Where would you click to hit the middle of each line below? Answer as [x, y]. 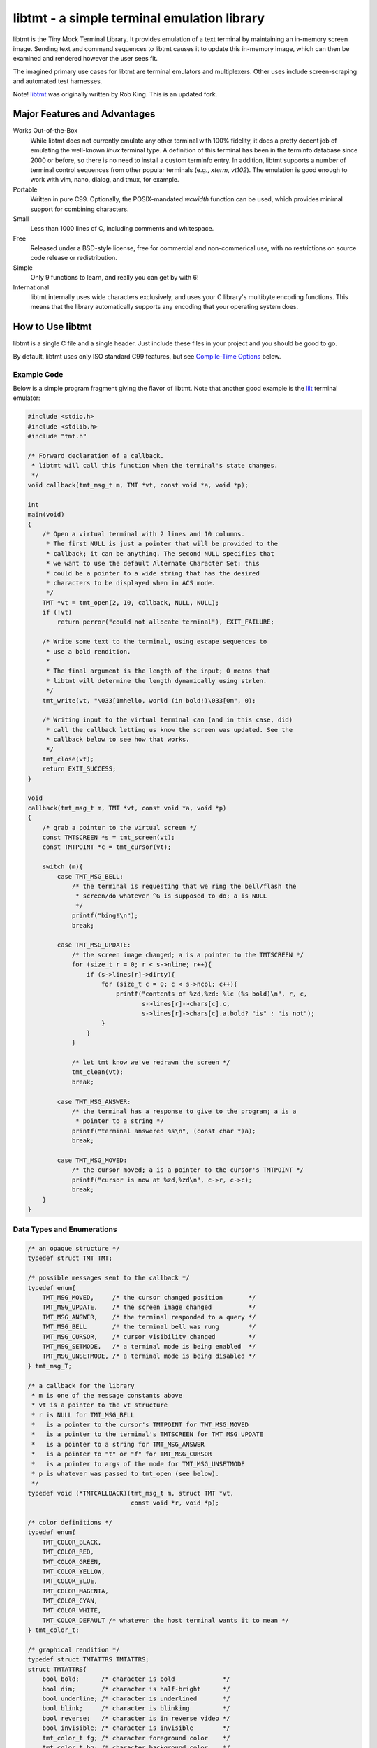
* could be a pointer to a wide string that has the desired [153, 573]
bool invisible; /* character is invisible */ [136, 1728]
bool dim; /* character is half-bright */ [136, 1689]
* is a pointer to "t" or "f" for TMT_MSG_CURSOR [122, 1454]
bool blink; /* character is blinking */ [136, 1708]
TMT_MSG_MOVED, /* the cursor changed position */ [149, 1297]
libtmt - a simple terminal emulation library [139, 18]
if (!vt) [57, 612]
